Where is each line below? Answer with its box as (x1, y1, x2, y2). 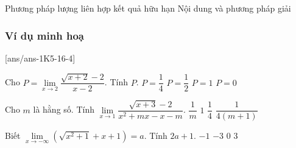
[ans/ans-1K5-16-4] (5, 51, 76, 64)
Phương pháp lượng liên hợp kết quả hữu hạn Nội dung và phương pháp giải (5, 2, 291, 14)
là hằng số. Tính (33, 103, 94, 116)
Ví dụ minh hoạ (5, 27, 84, 43)
